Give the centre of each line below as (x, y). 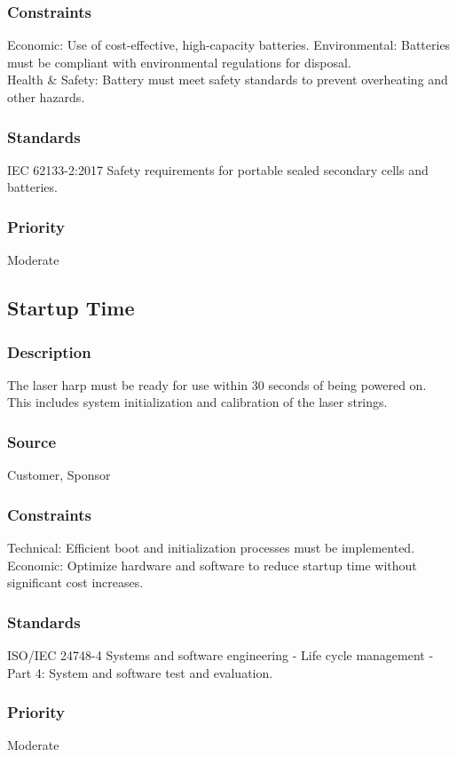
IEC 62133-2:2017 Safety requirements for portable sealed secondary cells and (218, 169)
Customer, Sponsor (59, 475)
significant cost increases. (75, 582)
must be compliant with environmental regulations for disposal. (179, 62)
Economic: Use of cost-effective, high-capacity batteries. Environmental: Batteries (229, 45)
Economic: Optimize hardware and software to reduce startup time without (212, 565)
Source (32, 441)
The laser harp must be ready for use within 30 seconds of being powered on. (217, 384)
